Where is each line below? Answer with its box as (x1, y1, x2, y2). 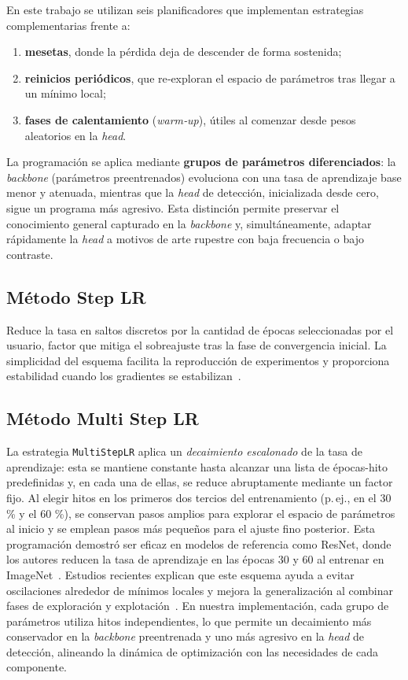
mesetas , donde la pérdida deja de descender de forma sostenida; (24, 43, 342, 60)
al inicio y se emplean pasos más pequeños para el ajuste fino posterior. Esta (6, 520, 376, 537)
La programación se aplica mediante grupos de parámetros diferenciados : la (6, 153, 396, 170)
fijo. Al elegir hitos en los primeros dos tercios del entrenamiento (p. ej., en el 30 (6, 489, 391, 505)
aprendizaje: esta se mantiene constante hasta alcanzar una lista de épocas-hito (6, 458, 388, 475)
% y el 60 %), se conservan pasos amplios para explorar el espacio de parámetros (6, 504, 395, 521)
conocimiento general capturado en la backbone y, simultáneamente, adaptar (6, 215, 372, 231)
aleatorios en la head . (24, 127, 127, 143)
